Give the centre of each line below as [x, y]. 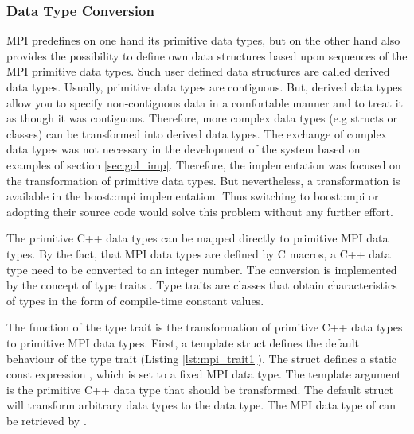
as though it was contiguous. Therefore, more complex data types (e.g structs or [202, 118]
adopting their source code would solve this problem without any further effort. [200, 211]
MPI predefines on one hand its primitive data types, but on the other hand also [203, 40]
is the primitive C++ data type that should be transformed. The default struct [200, 389]
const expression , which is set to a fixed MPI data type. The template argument [204, 374]
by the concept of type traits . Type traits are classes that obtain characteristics [202, 285]
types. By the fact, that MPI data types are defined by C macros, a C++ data [199, 253]
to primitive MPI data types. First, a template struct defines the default [183, 342]
